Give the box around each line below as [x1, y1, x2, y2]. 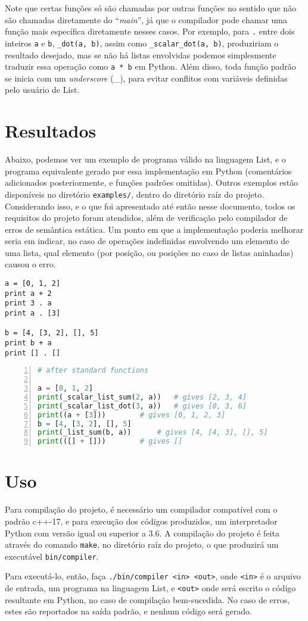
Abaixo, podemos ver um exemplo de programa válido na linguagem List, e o [5, 153, 286, 166]
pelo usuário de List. [5, 83, 80, 96]
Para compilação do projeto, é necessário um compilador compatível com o [5, 503, 278, 516]
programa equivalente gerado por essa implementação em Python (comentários [5, 164, 292, 177]
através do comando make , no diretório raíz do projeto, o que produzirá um [5, 538, 279, 551]
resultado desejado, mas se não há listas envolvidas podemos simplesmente [5, 48, 276, 61]
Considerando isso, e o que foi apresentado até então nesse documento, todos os [5, 199, 295, 212]
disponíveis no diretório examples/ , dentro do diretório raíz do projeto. [5, 188, 265, 200]
